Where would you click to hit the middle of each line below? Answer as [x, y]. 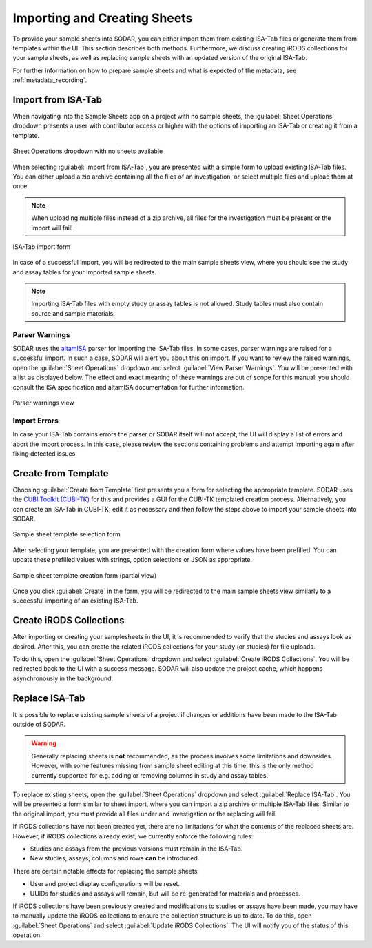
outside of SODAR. [39, 725]
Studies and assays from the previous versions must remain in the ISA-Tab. [136, 849]
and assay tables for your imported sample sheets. [85, 272]
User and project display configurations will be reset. [105, 884]
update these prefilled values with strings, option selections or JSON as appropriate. [133, 560]
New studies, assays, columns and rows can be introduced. [115, 858]
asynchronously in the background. [63, 678]
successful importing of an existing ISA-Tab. [75, 601]
